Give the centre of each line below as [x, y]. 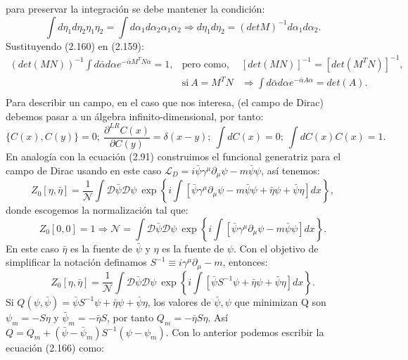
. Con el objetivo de [276, 248]
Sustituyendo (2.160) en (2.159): [75, 45]
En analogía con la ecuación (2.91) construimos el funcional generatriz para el [173, 156]
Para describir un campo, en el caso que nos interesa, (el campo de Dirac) [165, 102]
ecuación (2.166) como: [55, 347]
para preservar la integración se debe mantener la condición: [135, 8]
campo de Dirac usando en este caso [84, 170]
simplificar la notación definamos [76, 262]
